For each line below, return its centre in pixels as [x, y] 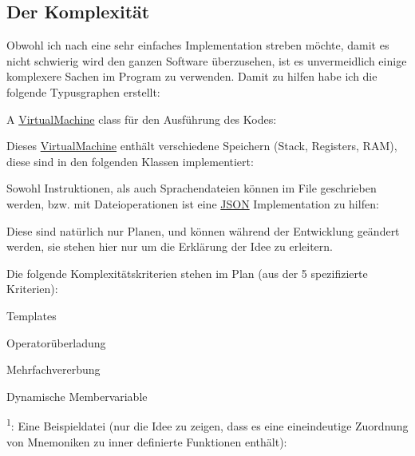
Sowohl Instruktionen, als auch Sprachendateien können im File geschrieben [192, 188]
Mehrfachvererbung [53, 369]
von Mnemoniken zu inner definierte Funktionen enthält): [147, 441]
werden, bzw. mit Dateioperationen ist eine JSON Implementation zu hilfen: [193, 203]
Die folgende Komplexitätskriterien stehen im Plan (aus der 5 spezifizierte [187, 273]
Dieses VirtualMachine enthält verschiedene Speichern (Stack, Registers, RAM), [202, 146]
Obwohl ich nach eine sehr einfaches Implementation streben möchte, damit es [198, 45]
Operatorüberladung [56, 342]
